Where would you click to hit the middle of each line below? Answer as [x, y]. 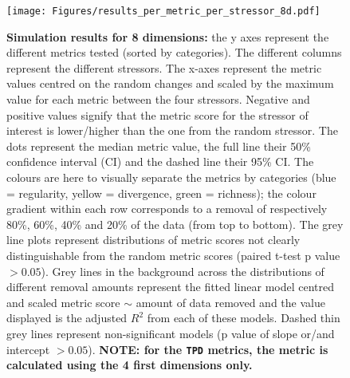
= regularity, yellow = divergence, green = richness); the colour [161, 193]
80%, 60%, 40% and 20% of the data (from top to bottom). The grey [175, 224]
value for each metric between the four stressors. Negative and [158, 99]
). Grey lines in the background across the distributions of [183, 271]
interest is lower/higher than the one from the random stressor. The [172, 130]
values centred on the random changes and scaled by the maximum [170, 83]
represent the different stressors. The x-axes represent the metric [164, 67]
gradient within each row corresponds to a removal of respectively [167, 209]
